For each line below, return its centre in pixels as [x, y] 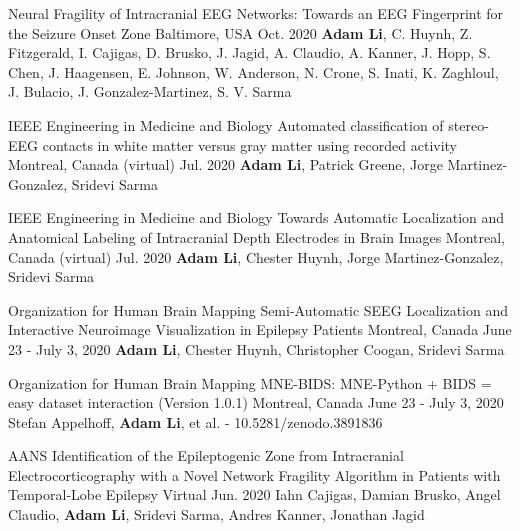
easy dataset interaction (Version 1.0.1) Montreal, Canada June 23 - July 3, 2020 [256, 402]
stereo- [468, 124]
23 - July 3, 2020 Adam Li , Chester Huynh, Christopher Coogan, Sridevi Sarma [256, 348]
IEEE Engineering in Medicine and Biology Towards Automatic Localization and [256, 217]
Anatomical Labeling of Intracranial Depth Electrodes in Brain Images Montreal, [257, 236]
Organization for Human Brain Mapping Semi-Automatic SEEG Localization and [258, 309]
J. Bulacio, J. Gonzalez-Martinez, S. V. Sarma [150, 91]
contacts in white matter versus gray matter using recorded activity [250, 144]
